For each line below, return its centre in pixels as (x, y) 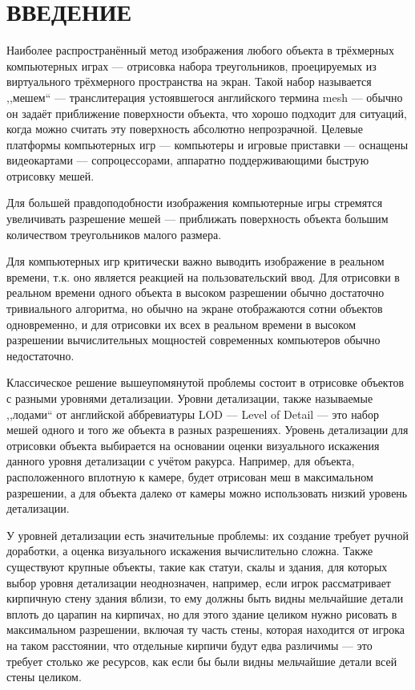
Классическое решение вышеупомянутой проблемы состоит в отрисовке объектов (205, 382)
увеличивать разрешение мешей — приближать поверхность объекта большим (197, 219)
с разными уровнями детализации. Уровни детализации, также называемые (190, 398)
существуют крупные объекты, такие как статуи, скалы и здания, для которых (197, 566)
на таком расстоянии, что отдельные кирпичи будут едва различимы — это (189, 645)
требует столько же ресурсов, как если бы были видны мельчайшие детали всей (202, 661)
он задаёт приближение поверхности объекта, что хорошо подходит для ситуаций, (207, 113)
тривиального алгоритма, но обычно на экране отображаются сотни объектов (195, 308)
